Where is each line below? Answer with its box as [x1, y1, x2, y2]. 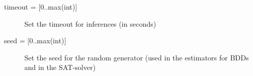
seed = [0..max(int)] [4, 35, 67, 46]
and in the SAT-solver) [24, 62, 96, 72]
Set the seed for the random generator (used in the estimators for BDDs [24, 52, 249, 62]
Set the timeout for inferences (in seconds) [24, 18, 156, 29]
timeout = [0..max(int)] [4, 2, 77, 12]
